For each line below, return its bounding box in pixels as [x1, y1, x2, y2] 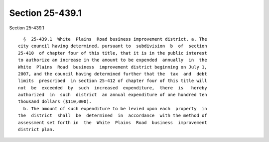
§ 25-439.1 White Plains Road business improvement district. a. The [23, 36, 207, 42]
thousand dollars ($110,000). [18, 99, 92, 104]
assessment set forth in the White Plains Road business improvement [18, 120, 207, 125]
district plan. [18, 127, 55, 133]
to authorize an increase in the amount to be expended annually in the [18, 57, 207, 63]
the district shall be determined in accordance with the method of [18, 113, 207, 119]
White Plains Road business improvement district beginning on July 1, [18, 64, 207, 70]
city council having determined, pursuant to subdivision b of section [18, 43, 207, 49]
